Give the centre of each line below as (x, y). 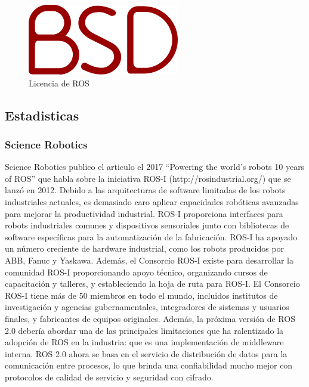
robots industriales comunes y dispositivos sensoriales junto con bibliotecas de (147, 225)
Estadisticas (42, 115)
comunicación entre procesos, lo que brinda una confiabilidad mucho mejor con (149, 365)
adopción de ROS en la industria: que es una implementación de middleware (144, 342)
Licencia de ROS (59, 83)
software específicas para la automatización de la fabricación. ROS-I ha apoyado (151, 236)
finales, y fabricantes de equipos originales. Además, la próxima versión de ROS (150, 318)
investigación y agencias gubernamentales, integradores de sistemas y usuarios (147, 307)
